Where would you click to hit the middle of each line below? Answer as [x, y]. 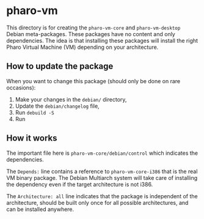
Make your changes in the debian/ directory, [71, 99]
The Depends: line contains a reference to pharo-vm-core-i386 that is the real [102, 171]
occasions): [21, 87]
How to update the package [60, 66]
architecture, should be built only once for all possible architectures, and [97, 202]
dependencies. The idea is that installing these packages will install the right [102, 40]
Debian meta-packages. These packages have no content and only [91, 34]
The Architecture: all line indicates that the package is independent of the [102, 196]
